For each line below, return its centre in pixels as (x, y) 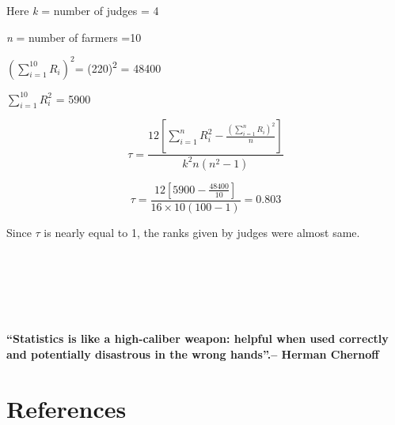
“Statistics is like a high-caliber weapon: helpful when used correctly (197, 338)
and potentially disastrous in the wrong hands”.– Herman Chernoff (193, 354)
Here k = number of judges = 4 (83, 10)
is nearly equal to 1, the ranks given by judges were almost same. (202, 232)
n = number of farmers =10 (74, 37)
